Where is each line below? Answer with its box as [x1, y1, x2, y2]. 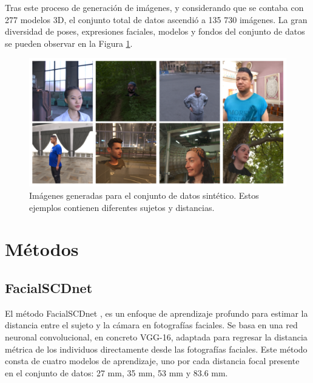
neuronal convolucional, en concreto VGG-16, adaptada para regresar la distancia [5, 330, 308, 343]
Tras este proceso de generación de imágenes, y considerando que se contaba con [5, 1, 304, 13]
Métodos [5, 236, 79, 261]
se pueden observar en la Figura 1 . [5, 36, 133, 49]
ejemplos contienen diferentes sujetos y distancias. [29, 201, 215, 213]
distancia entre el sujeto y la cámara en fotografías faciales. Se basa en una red [5, 319, 298, 331]
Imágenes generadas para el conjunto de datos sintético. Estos [29, 188, 259, 201]
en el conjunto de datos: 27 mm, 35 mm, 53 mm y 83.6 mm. [5, 366, 228, 379]
